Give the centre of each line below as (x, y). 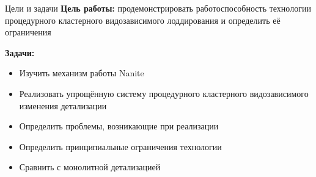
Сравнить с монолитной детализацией (90, 167)
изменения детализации (63, 105)
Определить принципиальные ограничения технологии (120, 146)
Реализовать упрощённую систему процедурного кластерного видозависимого (164, 93)
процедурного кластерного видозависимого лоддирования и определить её (143, 20)
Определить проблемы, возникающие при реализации (119, 126)
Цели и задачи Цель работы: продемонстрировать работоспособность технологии (158, 8)
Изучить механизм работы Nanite (82, 73)
